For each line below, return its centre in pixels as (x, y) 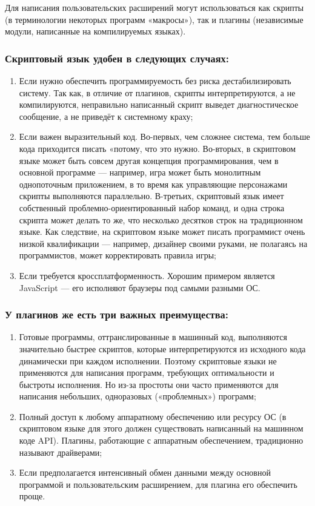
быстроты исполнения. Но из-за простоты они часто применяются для (149, 384)
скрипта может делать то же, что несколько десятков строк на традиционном (161, 219)
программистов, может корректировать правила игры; (118, 255)
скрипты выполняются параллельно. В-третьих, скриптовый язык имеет (151, 196)
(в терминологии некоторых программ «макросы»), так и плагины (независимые (154, 19)
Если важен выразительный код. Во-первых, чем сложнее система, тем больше (164, 136)
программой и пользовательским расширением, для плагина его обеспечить (158, 484)
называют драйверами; (61, 452)
